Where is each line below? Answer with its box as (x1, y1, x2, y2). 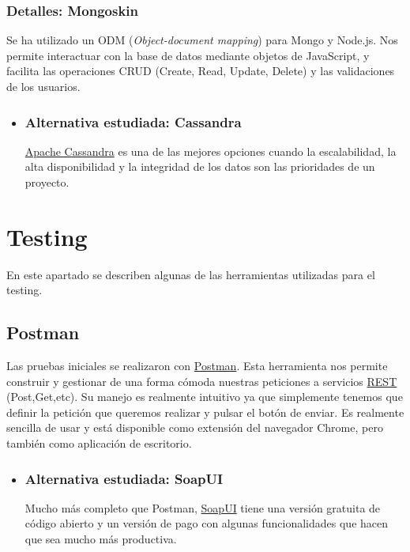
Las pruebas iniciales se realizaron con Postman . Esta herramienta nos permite (6, 357, 388, 374)
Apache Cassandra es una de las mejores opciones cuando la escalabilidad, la (24, 142, 397, 159)
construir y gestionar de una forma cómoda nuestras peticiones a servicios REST (6, 372, 397, 389)
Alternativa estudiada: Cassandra (24, 112, 242, 131)
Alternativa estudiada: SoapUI (24, 468, 224, 488)
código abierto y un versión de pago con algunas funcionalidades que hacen (24, 515, 389, 531)
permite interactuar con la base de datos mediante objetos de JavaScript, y (6, 47, 370, 63)
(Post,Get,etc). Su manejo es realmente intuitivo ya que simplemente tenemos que (6, 388, 403, 405)
